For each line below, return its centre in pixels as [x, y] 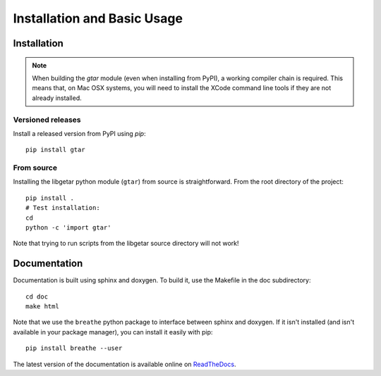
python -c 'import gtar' [68, 227]
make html [42, 307]
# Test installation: [63, 208]
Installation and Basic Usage [98, 18]
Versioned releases [47, 120]
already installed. [57, 98]
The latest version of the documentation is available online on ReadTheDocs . [125, 364]
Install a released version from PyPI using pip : [79, 133]
